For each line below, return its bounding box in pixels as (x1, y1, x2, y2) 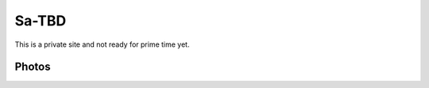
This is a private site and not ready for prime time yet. (14, 40, 190, 49)
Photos (14, 60, 51, 74)
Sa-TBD (14, 12, 67, 29)
